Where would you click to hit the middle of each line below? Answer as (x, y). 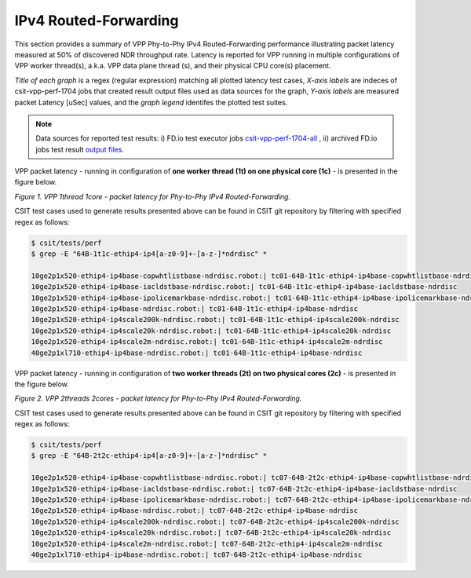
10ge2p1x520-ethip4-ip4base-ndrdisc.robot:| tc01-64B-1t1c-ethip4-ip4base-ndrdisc (195, 309)
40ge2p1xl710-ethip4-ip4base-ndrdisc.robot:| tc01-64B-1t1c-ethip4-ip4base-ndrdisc (197, 353)
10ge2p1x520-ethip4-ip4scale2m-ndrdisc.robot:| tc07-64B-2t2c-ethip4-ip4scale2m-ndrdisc (207, 543)
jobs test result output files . (80, 149)
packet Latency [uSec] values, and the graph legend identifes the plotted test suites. (151, 102)
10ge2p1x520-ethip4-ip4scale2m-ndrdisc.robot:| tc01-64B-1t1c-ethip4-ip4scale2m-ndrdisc (207, 342)
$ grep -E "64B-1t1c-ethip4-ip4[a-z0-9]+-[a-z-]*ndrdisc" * (149, 254)
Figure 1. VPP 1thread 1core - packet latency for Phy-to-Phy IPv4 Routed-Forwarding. (152, 196)
